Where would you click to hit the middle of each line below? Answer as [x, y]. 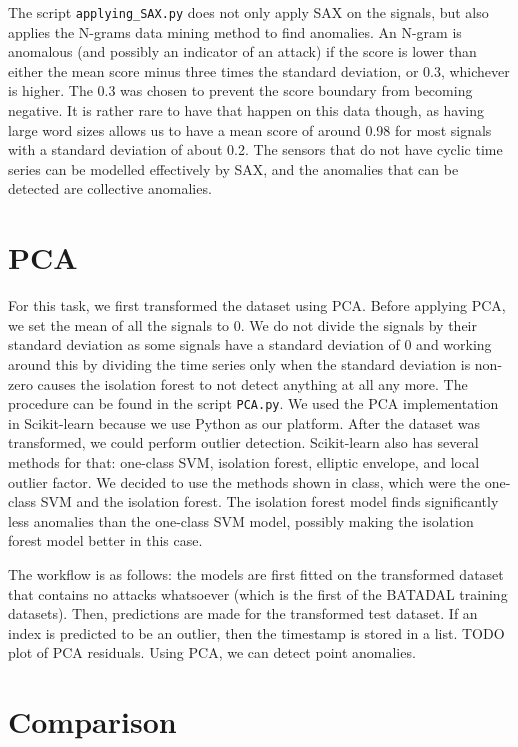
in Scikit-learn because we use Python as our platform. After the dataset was [244, 422]
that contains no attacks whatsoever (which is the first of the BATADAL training [258, 593]
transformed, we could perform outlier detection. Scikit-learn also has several [243, 442]
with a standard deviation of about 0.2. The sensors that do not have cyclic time [255, 149]
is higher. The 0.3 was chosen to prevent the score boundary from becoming [240, 90]
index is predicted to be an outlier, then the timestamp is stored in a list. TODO [256, 632]
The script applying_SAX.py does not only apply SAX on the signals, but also [248, 12]
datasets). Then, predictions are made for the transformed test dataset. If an [243, 613]
